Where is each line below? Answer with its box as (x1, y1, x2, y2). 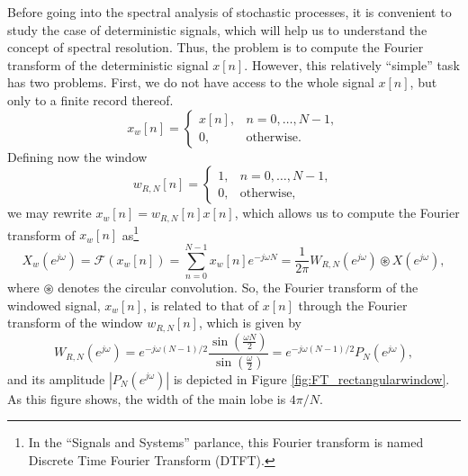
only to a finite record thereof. (7, 90, 174, 109)
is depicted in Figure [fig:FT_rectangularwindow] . (173, 369, 450, 388)
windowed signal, (7, 295, 101, 314)
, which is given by (198, 313, 301, 332)
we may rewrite (7, 203, 92, 222)
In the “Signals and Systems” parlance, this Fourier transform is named (28, 433, 424, 452)
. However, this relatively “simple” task (244, 55, 460, 74)
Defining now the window (7, 147, 148, 166)
